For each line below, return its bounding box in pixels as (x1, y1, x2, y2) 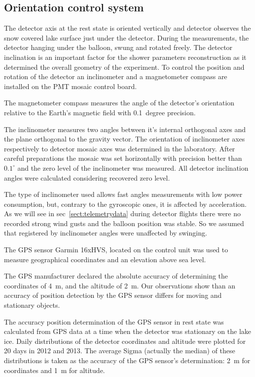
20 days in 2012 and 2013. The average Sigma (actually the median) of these (4, 345, 235, 356)
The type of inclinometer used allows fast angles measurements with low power (4, 189, 243, 199)
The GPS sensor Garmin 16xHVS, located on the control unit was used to (4, 244, 228, 255)
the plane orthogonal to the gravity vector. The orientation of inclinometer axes (4, 134, 245, 144)
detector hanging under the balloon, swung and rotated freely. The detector (4, 42, 233, 52)
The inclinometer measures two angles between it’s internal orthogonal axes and (4, 124, 246, 134)
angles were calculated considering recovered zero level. (4, 172, 170, 183)
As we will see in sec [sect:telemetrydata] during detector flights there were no (4, 208, 241, 219)
